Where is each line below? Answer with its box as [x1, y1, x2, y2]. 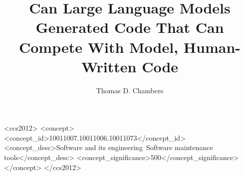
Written [81, 56, 137, 76]
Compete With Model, [18, 36, 179, 57]
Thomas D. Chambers [96, 85, 164, 95]
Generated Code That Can [35, 17, 224, 37]
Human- [183, 36, 241, 57]
